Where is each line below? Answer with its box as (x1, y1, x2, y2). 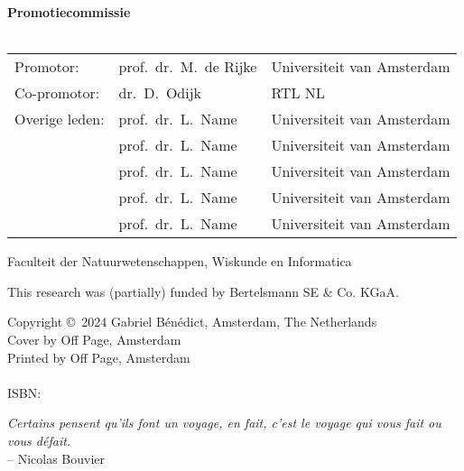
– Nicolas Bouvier (7, 448, 106, 467)
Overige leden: (14, 108, 105, 130)
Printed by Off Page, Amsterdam (7, 347, 190, 366)
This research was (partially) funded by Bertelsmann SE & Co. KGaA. (7, 282, 399, 300)
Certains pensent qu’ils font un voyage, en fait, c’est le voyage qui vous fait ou (7, 413, 441, 432)
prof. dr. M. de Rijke (118, 56, 257, 78)
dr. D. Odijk (118, 82, 202, 104)
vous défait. (7, 430, 71, 449)
